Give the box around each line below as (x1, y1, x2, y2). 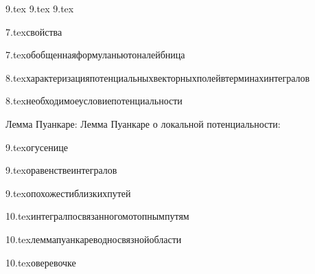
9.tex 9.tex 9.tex (5, 1, 74, 15)
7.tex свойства (5, 24, 62, 38)
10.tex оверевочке (5, 255, 76, 269)
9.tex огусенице (5, 139, 68, 154)
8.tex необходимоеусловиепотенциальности (5, 93, 183, 108)
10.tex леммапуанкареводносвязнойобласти (5, 231, 182, 246)
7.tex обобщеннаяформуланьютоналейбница (5, 47, 185, 62)
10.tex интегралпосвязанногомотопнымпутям (5, 209, 189, 223)
